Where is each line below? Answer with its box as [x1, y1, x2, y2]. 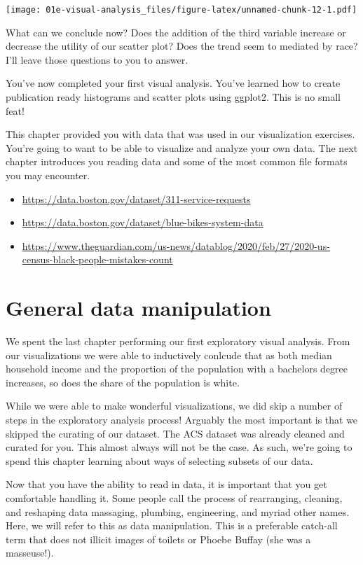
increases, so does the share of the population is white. [6, 375, 240, 389]
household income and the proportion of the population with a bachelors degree [6, 361, 348, 376]
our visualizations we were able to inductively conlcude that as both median [6, 347, 332, 362]
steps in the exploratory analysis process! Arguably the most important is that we [6, 412, 358, 427]
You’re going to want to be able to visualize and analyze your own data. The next [6, 140, 358, 155]
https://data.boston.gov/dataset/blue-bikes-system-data [22, 215, 263, 230]
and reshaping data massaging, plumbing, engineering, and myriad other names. [6, 504, 350, 519]
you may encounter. [6, 168, 90, 182]
